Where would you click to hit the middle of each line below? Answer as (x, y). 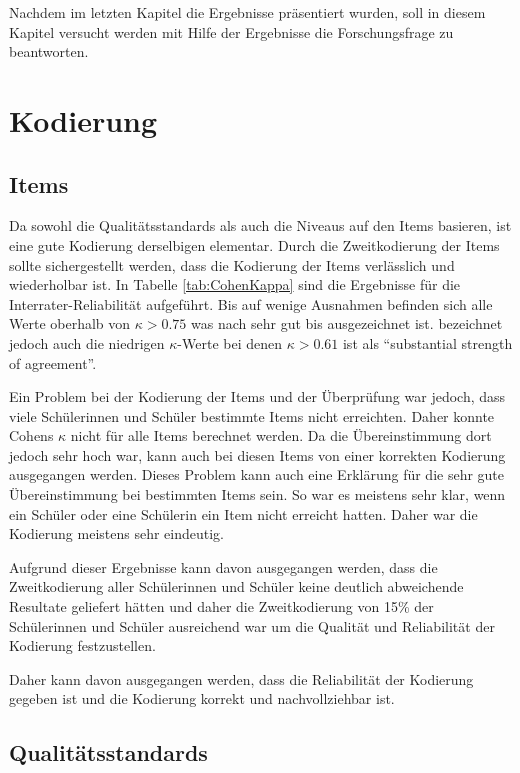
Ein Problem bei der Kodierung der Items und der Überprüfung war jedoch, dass (257, 396)
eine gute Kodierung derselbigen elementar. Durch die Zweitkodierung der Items (254, 244)
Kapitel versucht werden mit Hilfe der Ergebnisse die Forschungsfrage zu (231, 31)
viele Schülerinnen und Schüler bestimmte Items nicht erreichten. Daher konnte (252, 415)
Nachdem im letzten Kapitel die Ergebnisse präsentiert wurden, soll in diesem (247, 12)
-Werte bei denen (230, 342)
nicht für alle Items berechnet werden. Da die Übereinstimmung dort (281, 435)
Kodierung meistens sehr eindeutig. (116, 533)
